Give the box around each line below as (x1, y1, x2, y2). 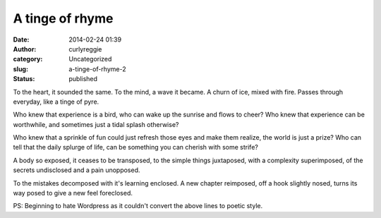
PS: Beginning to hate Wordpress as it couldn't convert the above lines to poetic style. (13, 202, 263, 210)
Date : (13, 35, 30, 44)
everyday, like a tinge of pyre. (13, 97, 99, 106)
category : (13, 55, 43, 63)
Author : (13, 44, 37, 53)
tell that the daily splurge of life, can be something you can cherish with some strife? (13, 143, 259, 152)
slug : (13, 64, 28, 73)
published (68, 75, 98, 83)
